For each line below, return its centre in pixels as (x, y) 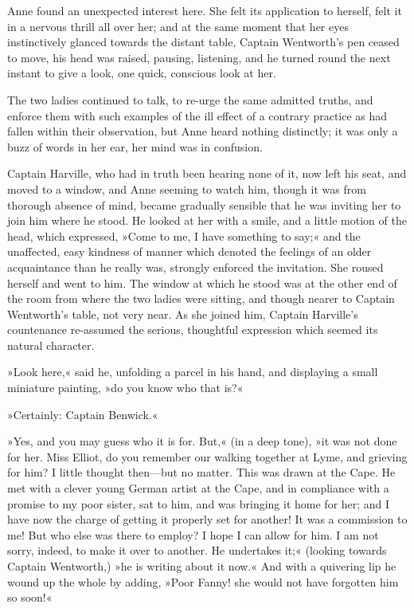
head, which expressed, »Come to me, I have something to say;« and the (184, 235)
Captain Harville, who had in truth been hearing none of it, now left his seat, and (207, 173)
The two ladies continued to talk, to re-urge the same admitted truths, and (190, 99)
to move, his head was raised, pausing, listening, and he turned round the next (199, 57)
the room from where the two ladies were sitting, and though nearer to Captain (201, 298)
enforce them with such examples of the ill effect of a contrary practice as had (197, 115)
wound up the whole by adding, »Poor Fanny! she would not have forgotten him (203, 581)
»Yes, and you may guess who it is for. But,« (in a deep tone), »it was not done (202, 441)
